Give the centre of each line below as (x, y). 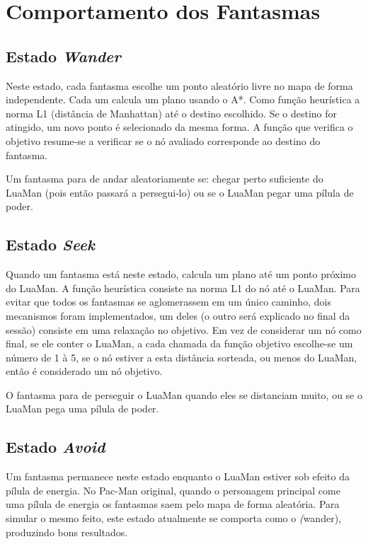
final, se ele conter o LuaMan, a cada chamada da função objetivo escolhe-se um (179, 343)
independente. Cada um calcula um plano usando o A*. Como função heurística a (183, 99)
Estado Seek (51, 244)
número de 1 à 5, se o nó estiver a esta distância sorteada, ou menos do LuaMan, (182, 357)
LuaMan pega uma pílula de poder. (82, 409)
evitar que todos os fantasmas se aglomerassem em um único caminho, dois (168, 302)
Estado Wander (63, 56)
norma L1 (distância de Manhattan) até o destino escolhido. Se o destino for (172, 113)
